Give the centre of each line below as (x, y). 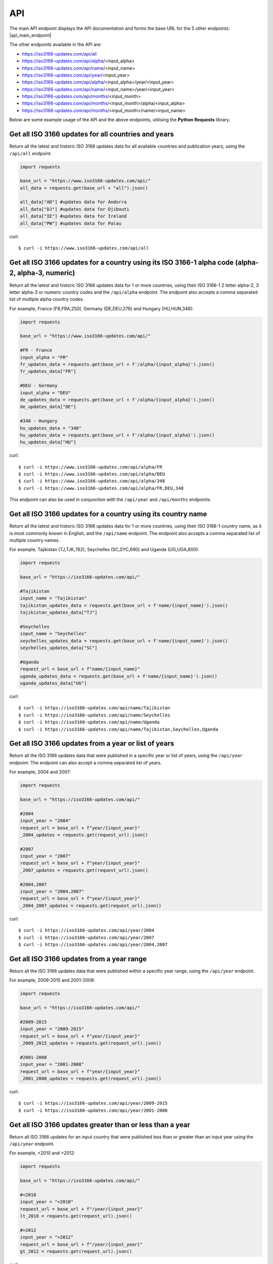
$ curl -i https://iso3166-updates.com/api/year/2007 (86, 937)
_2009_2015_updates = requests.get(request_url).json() (91, 1043)
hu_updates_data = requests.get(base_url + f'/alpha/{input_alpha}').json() (117, 435)
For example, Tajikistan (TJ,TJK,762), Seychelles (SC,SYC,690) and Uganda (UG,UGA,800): (104, 550)
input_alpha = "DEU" (45, 393)
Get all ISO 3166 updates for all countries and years (92, 134)
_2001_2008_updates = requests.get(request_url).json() (91, 1078)
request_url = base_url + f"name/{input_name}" (80, 669)
